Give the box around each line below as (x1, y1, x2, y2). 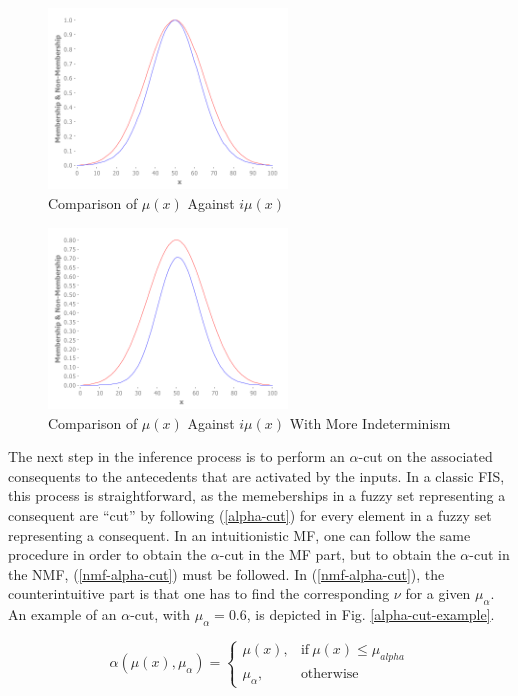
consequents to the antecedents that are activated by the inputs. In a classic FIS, (8, 465, 505, 486)
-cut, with (130, 604, 191, 625)
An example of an (8, 604, 117, 625)
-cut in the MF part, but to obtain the (219, 544, 456, 565)
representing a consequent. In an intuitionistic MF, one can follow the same (8, 524, 471, 545)
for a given (405, 583, 471, 604)
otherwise (300, 667, 359, 682)
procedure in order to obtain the (8, 544, 207, 565)
